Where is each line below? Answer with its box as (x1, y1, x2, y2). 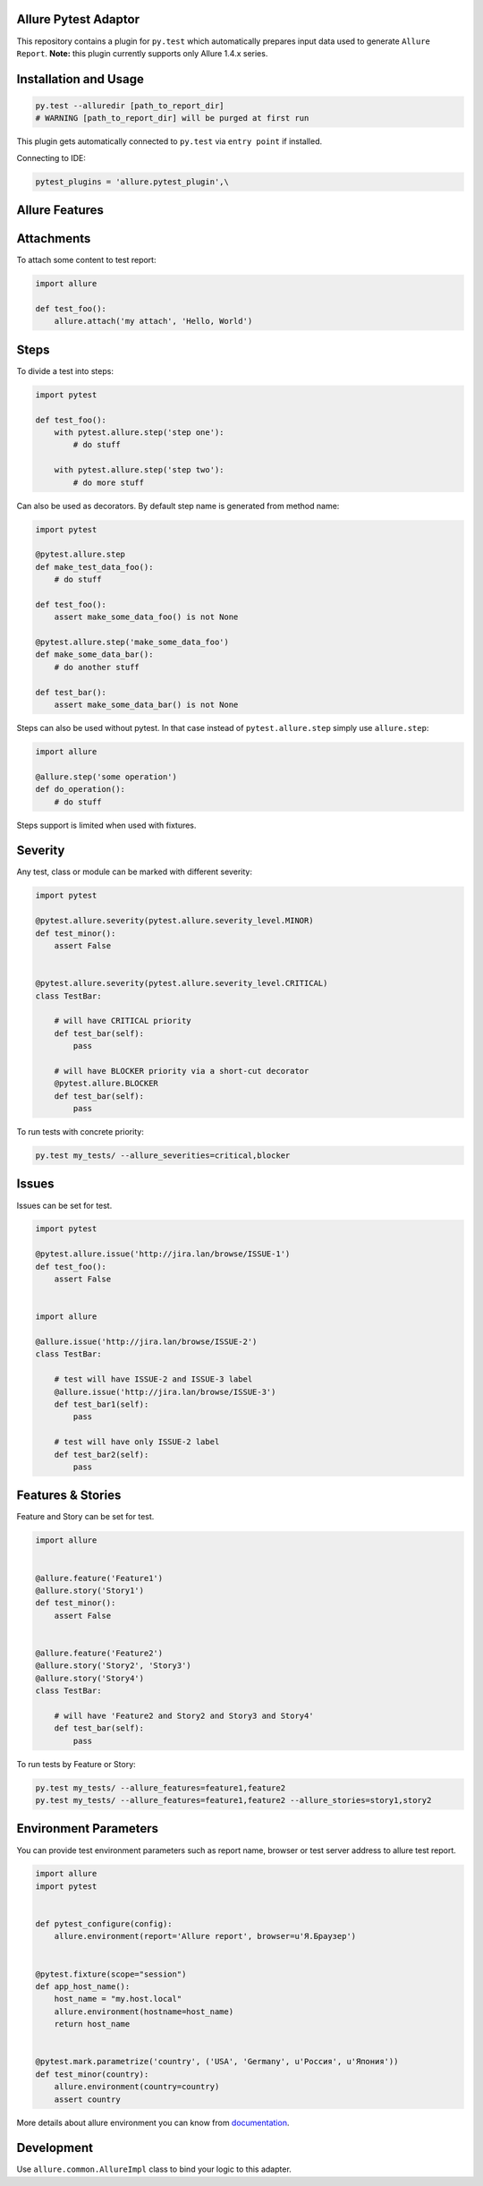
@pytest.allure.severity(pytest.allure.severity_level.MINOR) (35, 915, 314, 926)
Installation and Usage (16, 72, 145, 87)
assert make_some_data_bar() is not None (54, 699, 239, 710)
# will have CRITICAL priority (54, 1016, 191, 1026)
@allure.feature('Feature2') (35, 1647, 164, 1658)
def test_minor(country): (35, 2069, 149, 2080)
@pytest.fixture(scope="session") (35, 1969, 187, 1979)
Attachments (16, 231, 91, 246)
